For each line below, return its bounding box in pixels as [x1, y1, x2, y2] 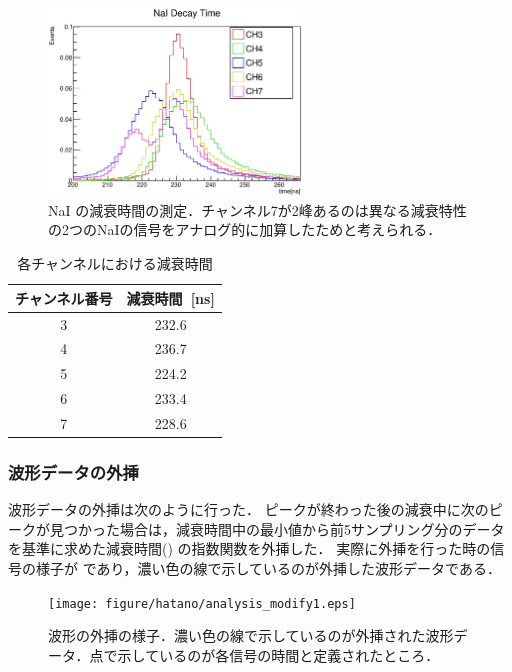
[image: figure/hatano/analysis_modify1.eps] [48, 596, 356, 611]
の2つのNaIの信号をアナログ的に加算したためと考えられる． [48, 219, 442, 240]
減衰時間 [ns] [126, 287, 215, 308]
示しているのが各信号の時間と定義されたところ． [117, 644, 440, 665]
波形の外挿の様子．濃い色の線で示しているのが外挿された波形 [48, 625, 454, 646]
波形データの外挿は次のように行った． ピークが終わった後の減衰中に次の [8, 499, 489, 520]
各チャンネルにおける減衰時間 [17, 253, 213, 274]
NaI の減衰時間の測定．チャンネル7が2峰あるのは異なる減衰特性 [48, 199, 467, 220]
